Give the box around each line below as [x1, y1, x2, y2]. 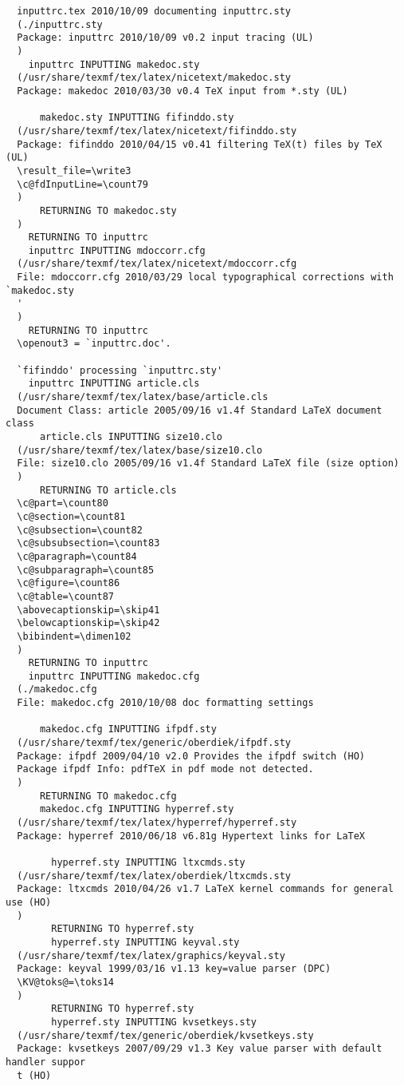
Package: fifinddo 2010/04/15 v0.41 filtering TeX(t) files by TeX [17, 138, 382, 150]
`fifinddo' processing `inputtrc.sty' [17, 364, 223, 376]
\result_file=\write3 [17, 164, 131, 176]
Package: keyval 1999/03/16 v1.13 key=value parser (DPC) [17, 963, 331, 975]
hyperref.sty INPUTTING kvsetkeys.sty [51, 1016, 257, 1028]
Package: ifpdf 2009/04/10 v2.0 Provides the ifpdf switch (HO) [17, 750, 366, 762]
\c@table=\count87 [17, 590, 115, 602]
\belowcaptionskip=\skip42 [17, 617, 160, 629]
